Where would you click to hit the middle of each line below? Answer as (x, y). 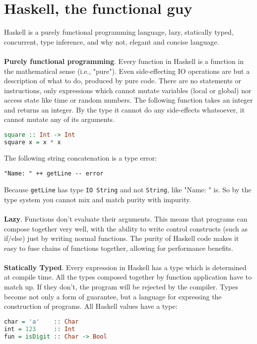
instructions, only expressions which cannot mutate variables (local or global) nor (128, 90)
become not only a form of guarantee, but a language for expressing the (113, 296)
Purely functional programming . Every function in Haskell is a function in (124, 61)
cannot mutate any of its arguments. (60, 119)
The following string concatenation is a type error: (80, 157)
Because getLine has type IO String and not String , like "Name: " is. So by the (128, 190)
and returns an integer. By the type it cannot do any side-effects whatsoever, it (125, 109)
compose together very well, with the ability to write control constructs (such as (126, 228)
